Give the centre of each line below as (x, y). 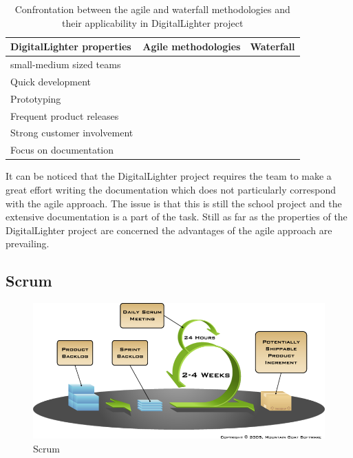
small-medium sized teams (66, 64)
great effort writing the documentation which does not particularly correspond (171, 189)
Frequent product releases (65, 115)
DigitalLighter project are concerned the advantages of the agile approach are (169, 230)
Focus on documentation (62, 150)
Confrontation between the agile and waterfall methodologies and (152, 9)
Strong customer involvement (72, 133)
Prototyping (36, 98)
